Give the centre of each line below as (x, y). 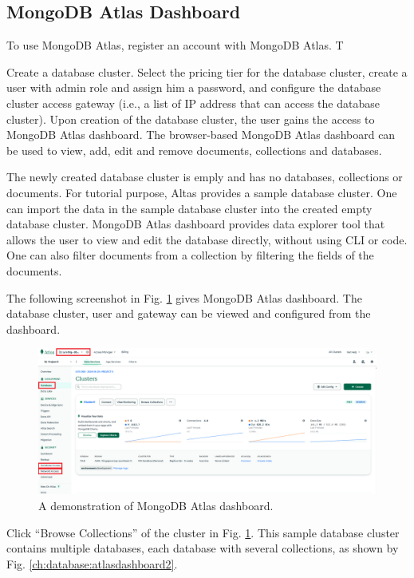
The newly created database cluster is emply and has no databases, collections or (205, 177)
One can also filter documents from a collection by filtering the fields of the (190, 255)
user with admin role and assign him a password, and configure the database (194, 87)
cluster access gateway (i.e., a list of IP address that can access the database (193, 103)
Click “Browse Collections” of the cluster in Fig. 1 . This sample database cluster (203, 532)
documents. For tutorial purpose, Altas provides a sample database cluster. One (202, 192)
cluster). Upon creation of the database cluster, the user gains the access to (191, 119)
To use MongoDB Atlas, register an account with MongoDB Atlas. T (175, 45)
